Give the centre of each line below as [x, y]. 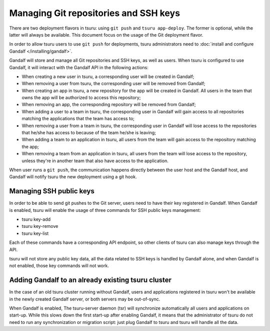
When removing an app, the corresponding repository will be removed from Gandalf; [109, 105]
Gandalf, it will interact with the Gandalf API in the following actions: [79, 67]
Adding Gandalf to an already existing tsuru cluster [90, 280]
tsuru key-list [35, 233]
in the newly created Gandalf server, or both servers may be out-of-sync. [85, 299]
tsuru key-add [36, 219]
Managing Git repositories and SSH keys [94, 13]
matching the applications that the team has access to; [78, 119]
